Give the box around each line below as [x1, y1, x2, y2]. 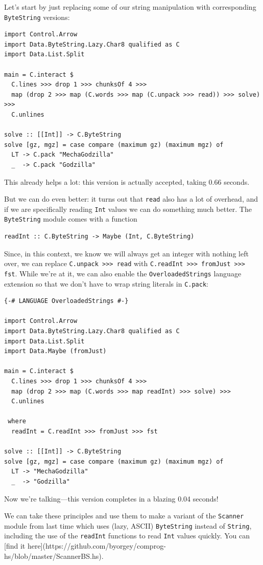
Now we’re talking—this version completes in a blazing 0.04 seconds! [4, 493, 219, 504]
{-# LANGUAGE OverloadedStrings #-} [4, 297, 129, 305]
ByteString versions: [4, 11, 70, 22]
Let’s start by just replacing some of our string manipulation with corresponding [4, 2, 256, 12]
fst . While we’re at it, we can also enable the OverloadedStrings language [4, 268, 242, 278]
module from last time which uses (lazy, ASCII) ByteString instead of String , [4, 520, 252, 531]
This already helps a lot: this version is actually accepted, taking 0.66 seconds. [4, 176, 250, 187]
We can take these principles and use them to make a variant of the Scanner [4, 510, 244, 521]
